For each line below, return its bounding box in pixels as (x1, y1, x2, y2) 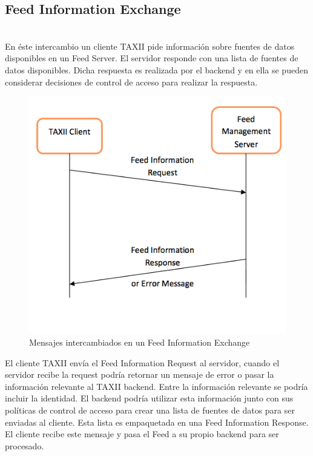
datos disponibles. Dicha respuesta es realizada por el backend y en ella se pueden (5, 63, 308, 76)
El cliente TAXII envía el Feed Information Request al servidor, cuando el (5, 356, 280, 369)
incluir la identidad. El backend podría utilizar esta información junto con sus (5, 392, 294, 404)
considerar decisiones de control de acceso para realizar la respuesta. (5, 75, 258, 88)
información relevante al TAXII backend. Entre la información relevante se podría (5, 380, 308, 392)
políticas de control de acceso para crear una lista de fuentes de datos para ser (5, 403, 295, 416)
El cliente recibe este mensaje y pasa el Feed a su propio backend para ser (5, 428, 279, 440)
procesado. (5, 439, 44, 452)
